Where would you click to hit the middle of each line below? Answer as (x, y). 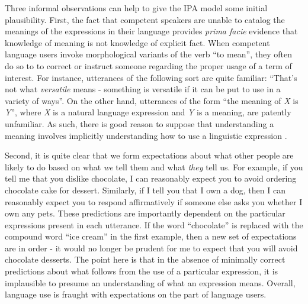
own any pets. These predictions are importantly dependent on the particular (145, 213)
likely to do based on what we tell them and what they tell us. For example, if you (154, 166)
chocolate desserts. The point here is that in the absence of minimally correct (145, 259)
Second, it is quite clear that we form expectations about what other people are (149, 155)
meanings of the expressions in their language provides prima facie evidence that (151, 31)
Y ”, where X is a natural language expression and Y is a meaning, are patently (148, 112)
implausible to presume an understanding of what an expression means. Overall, (150, 282)
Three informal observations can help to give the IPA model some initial (136, 8)
